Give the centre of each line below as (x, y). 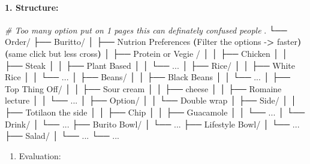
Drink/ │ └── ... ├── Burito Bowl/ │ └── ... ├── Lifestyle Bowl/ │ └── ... (152, 124)
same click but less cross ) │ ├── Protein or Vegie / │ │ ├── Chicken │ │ (148, 53)
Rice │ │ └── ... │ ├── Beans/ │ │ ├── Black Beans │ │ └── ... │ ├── (148, 77)
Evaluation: (40, 155)
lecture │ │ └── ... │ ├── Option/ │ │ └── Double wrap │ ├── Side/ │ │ (151, 100)
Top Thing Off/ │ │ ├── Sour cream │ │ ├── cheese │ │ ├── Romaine (143, 88)
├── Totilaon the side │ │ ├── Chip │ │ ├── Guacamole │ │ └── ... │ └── (155, 112)
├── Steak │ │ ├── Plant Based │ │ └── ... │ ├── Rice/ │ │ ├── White (150, 65)
